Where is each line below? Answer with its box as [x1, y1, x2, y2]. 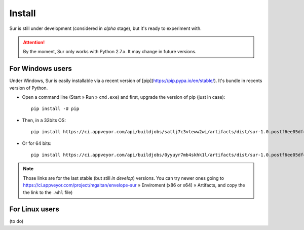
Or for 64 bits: [22, 140, 52, 146]
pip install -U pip [31, 106, 80, 111]
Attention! [23, 39, 45, 45]
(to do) [9, 218, 24, 224]
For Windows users [9, 64, 72, 73]
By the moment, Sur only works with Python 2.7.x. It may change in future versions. [23, 49, 197, 55]
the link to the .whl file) [23, 189, 73, 195]
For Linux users [9, 205, 59, 214]
